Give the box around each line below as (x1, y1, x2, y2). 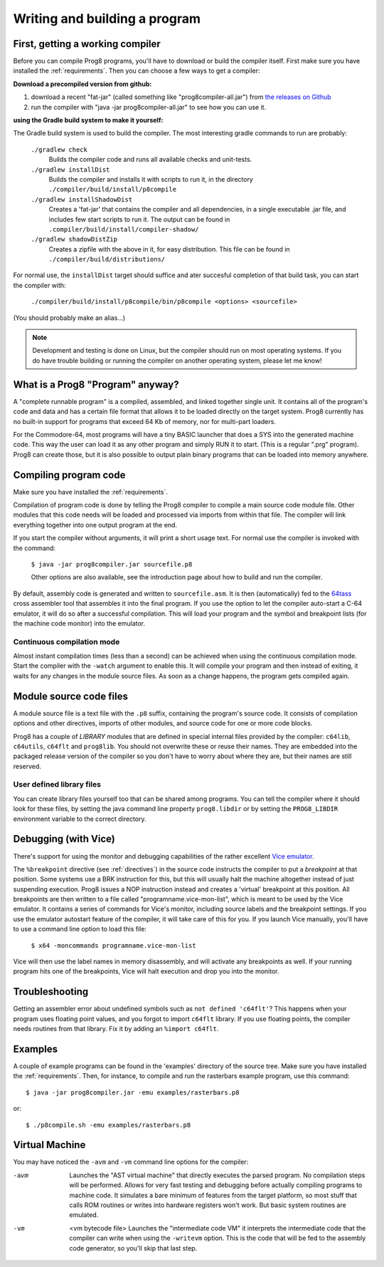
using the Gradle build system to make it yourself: (13, 116, 164, 125)
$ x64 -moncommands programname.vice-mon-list (31, 941, 196, 949)
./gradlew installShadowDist (31, 195, 133, 203)
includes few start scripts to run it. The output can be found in (48, 214, 230, 224)
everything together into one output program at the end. (13, 520, 178, 529)
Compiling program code (13, 469, 126, 481)
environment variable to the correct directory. (13, 814, 146, 823)
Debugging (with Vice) (13, 833, 115, 845)
